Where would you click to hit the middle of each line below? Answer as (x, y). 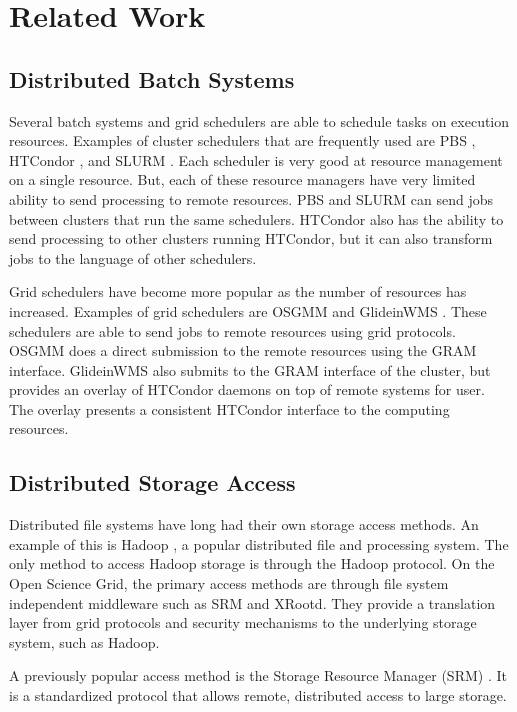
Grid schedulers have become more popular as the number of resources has (238, 291)
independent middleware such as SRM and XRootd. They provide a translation (252, 602)
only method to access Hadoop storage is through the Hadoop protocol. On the (252, 563)
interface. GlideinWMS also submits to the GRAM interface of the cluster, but (250, 369)
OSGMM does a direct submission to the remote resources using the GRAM (243, 350)
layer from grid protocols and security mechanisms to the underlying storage (243, 622)
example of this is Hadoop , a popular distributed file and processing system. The (259, 543)
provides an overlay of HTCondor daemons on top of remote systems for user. (247, 389)
